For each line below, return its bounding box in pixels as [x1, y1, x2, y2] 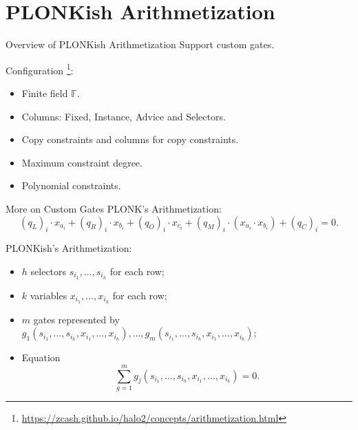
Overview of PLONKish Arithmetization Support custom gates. [6, 37, 275, 52]
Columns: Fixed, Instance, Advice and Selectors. [21, 109, 226, 123]
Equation [21, 350, 61, 365]
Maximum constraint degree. [21, 155, 143, 169]
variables [30, 288, 67, 302]
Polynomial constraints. [21, 178, 121, 193]
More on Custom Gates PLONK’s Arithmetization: [6, 201, 222, 215]
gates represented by [33, 312, 120, 326]
